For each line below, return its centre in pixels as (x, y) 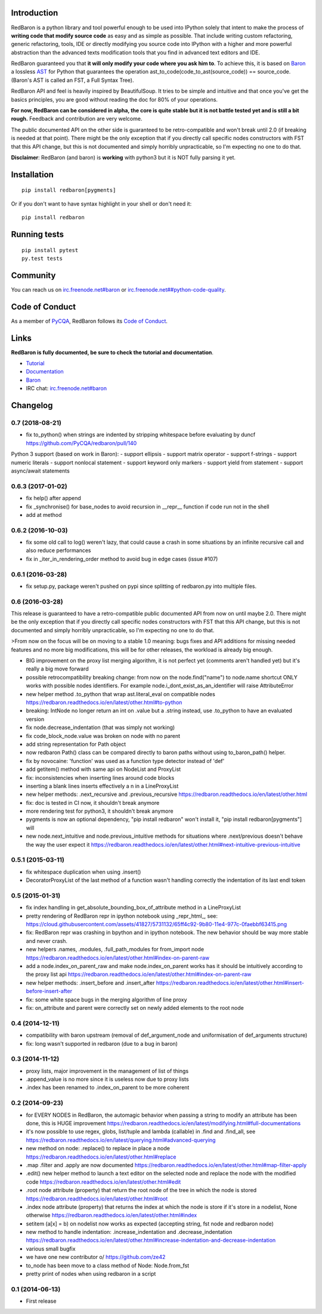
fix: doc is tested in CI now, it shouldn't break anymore (93, 803)
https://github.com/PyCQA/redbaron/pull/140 (81, 443)
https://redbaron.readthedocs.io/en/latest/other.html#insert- (230, 982)
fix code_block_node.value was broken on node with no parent (103, 736)
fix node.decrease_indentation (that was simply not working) (100, 728)
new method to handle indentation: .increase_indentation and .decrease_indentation (129, 1232)
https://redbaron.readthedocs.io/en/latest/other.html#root (97, 1199)
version (35, 719)
